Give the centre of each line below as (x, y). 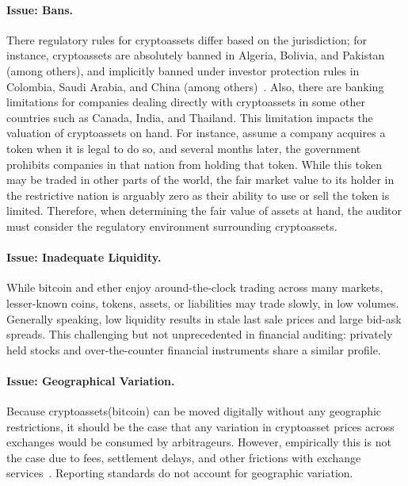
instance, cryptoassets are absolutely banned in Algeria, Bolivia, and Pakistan (196, 55)
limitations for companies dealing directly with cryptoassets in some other (186, 102)
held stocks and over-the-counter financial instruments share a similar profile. (194, 349)
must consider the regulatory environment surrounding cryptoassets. (172, 226)
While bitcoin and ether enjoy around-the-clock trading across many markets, (195, 287)
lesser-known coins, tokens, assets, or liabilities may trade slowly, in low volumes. (203, 302)
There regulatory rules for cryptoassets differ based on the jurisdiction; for (187, 39)
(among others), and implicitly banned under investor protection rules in (183, 70)
